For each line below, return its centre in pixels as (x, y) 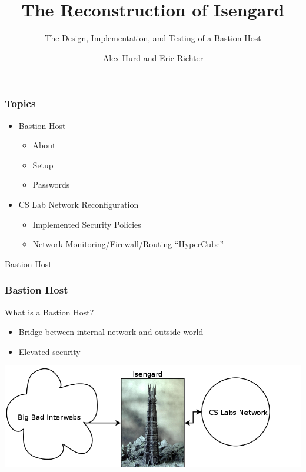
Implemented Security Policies (87, 224)
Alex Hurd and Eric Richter (153, 57)
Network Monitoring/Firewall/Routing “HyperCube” (128, 244)
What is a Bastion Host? (49, 312)
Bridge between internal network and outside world (111, 332)
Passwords (51, 185)
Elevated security (49, 351)
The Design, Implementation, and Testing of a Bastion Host (153, 38)
